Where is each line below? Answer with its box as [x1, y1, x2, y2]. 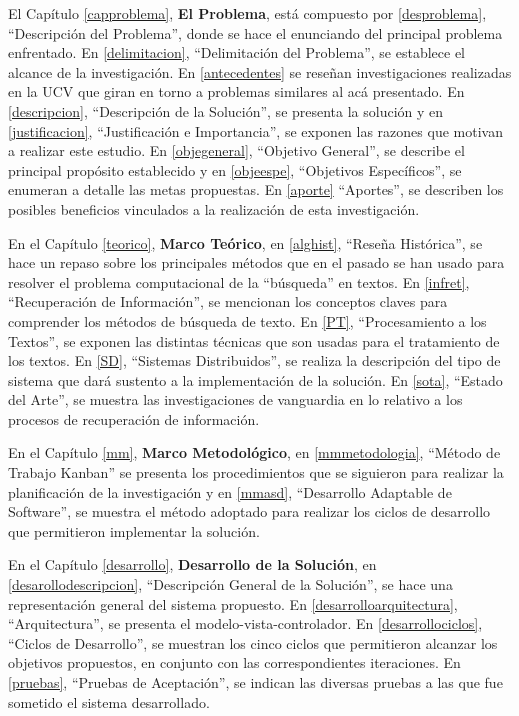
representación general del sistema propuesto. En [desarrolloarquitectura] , [8, 593, 458, 614]
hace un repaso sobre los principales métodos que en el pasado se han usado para [8, 252, 505, 273]
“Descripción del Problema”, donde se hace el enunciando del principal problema [8, 22, 503, 43]
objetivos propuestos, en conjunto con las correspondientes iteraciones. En [8, 652, 461, 673]
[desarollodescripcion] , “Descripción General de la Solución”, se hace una [8, 574, 453, 595]
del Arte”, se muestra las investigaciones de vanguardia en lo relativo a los [8, 389, 463, 410]
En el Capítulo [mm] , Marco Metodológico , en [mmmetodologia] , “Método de [8, 442, 501, 463]
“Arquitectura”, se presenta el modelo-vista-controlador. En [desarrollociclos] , [8, 613, 483, 634]
